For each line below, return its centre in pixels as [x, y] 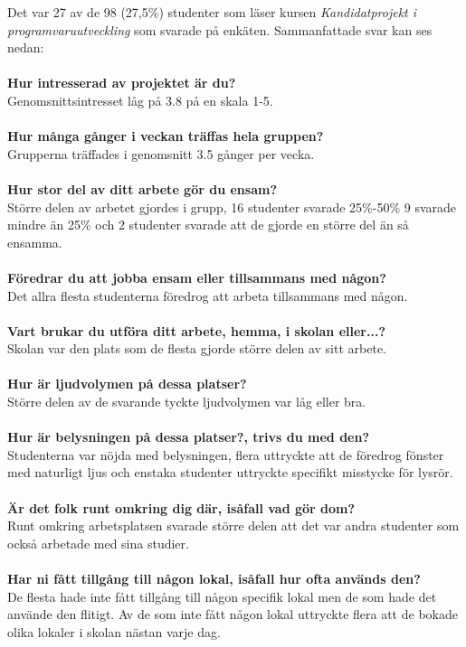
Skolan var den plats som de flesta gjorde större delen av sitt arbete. [197, 348]
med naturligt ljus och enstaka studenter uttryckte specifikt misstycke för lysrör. [230, 472]
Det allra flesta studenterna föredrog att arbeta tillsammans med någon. [208, 295]
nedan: [26, 47]
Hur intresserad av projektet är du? [122, 83]
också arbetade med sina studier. [98, 543]
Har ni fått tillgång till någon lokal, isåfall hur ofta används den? [214, 578]
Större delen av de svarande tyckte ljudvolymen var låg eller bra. [187, 402]
